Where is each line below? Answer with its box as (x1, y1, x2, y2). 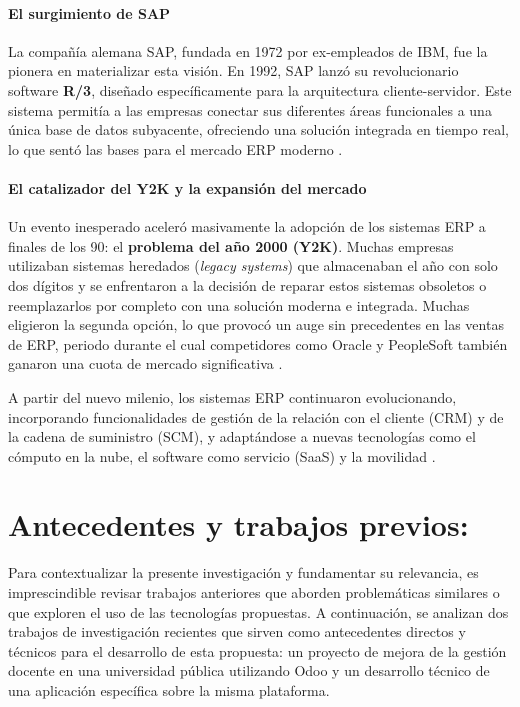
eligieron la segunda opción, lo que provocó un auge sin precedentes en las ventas (8, 314, 504, 335)
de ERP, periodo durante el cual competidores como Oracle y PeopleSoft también (8, 333, 508, 354)
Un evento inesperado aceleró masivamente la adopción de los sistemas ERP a (8, 216, 486, 237)
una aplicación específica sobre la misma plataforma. (8, 679, 330, 700)
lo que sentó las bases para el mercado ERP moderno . (8, 138, 343, 159)
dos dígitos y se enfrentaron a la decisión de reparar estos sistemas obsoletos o (8, 274, 487, 295)
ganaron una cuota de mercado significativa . (8, 353, 283, 374)
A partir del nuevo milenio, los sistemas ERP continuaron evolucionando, (8, 386, 457, 407)
